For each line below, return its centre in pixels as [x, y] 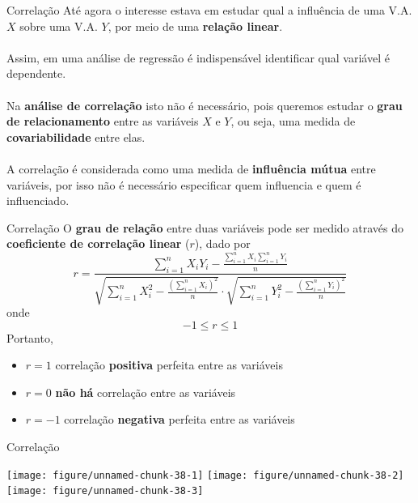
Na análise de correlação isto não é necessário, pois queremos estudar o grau [205, 105]
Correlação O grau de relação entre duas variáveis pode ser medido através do [205, 227]
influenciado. [38, 200]
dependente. [36, 73]
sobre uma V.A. [59, 26]
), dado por [222, 243]
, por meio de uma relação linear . [195, 26]
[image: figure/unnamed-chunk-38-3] [105, 491]
